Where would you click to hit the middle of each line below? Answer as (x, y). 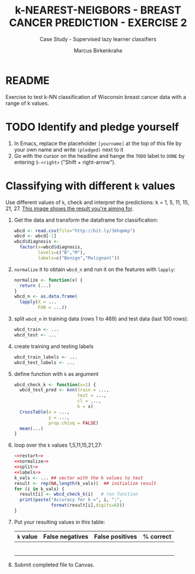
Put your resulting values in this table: (59, 522)
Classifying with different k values (90, 186)
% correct (157, 536)
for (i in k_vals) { (39, 489)
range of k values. (27, 103)
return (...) (36, 286)
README (28, 80)
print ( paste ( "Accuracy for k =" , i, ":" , (71, 500)
